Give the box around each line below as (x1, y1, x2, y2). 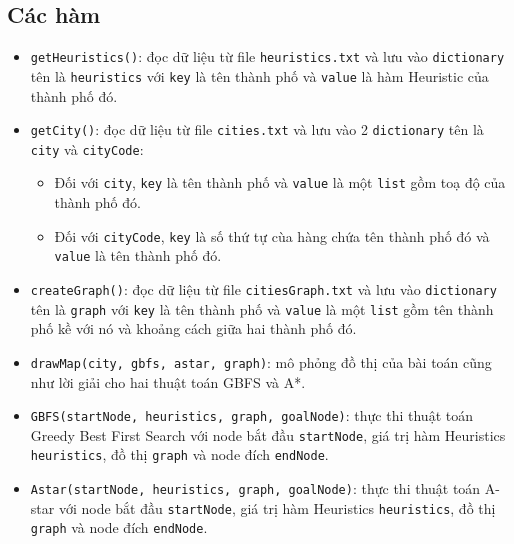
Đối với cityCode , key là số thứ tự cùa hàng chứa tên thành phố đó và (54, 225, 490, 246)
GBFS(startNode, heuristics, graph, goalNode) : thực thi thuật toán (30, 405, 473, 426)
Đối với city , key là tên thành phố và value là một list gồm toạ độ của (54, 172, 506, 193)
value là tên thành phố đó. (54, 245, 222, 266)
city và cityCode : (30, 138, 144, 159)
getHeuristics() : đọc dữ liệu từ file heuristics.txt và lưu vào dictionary (30, 46, 505, 67)
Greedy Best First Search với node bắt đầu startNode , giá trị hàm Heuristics (30, 424, 506, 445)
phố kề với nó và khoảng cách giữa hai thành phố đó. (30, 318, 357, 339)
